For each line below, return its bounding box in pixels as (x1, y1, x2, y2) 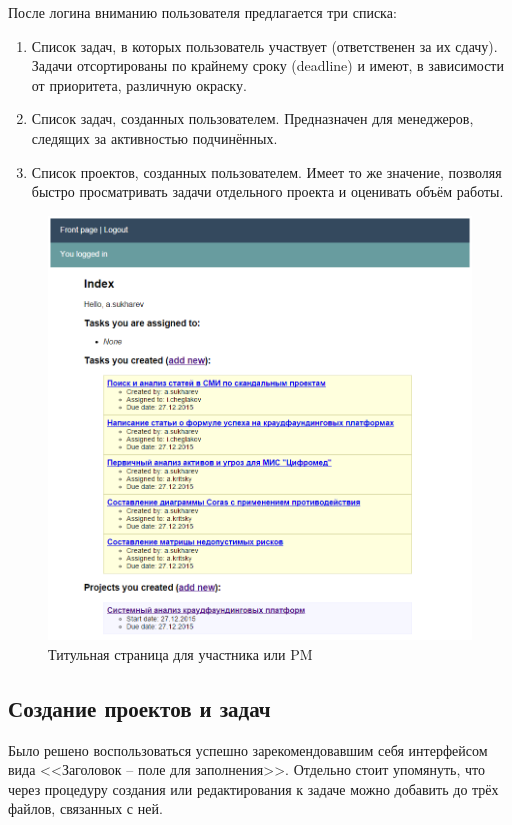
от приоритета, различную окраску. (31, 74, 247, 95)
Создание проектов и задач (8, 692, 271, 723)
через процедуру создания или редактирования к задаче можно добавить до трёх (8, 778, 499, 799)
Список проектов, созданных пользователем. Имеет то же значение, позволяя (31, 161, 502, 182)
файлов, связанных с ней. (8, 798, 163, 819)
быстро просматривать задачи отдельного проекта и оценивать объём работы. (31, 181, 504, 202)
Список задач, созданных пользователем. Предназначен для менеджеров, (31, 108, 474, 129)
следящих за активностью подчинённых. (31, 127, 278, 148)
